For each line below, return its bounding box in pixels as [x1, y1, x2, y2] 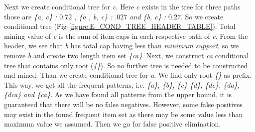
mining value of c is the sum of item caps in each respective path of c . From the [4, 30, 248, 41]
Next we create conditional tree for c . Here [4, 1, 134, 11]
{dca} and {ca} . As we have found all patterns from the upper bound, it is [4, 89, 232, 100]
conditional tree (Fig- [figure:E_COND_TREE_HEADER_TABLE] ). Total [4, 21, 236, 31]
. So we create [180, 11, 224, 21]
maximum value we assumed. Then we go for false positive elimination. [4, 119, 221, 129]
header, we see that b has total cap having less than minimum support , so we [4, 40, 239, 51]
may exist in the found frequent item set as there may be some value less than [4, 109, 243, 119]
